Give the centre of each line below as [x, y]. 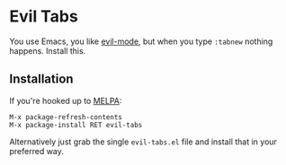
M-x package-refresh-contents [66, 117]
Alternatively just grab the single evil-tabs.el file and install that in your [143, 142]
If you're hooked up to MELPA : [66, 100]
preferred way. [37, 151]
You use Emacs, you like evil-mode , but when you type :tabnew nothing [141, 41]
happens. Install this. [48, 50]
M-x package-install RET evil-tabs [76, 125]
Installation [41, 79]
